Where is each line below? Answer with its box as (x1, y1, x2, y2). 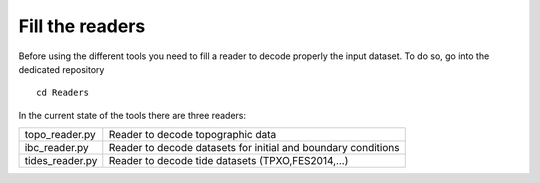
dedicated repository (18, 63, 105, 75)
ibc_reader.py (24, 141, 89, 155)
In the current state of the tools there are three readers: (18, 109, 247, 121)
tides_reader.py (24, 154, 98, 168)
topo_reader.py (24, 128, 97, 142)
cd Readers (36, 87, 90, 99)
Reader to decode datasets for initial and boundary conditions (108, 141, 400, 155)
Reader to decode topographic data (108, 128, 277, 142)
